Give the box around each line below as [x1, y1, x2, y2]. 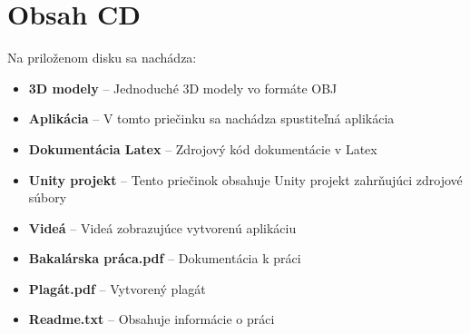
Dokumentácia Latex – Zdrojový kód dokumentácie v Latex [28, 139, 377, 158]
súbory [28, 188, 67, 207]
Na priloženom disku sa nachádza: [7, 48, 197, 67]
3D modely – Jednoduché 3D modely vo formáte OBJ [28, 78, 338, 97]
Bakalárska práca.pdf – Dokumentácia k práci [28, 249, 301, 268]
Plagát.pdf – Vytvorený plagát [28, 279, 206, 298]
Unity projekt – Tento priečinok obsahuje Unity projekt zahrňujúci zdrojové [28, 170, 463, 189]
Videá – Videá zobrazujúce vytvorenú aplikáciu [28, 218, 297, 237]
